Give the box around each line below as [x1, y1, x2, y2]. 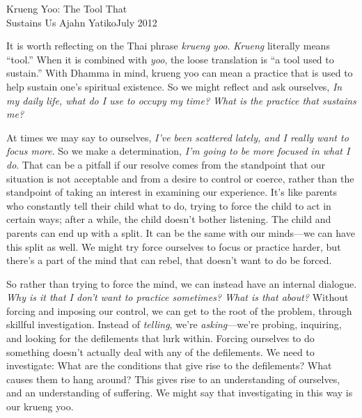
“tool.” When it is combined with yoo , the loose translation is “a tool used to [6, 52, 334, 66]
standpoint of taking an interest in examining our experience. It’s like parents [6, 185, 337, 199]
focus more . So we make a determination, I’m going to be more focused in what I [6, 144, 350, 158]
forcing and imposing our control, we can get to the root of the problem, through [6, 303, 352, 318]
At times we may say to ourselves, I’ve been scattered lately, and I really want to [6, 130, 349, 144]
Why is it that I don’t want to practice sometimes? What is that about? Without [6, 290, 349, 304]
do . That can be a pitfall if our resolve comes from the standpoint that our [6, 157, 326, 171]
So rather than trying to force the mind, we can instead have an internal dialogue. [6, 276, 357, 291]
